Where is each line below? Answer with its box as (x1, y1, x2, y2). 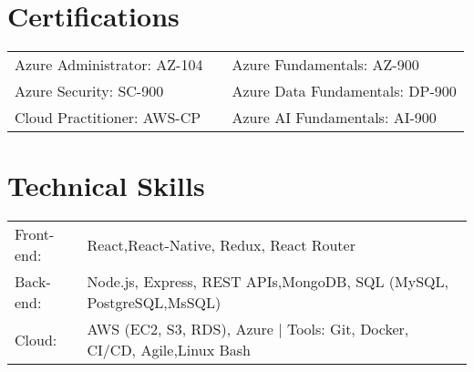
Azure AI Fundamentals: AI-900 (232, 107, 437, 129)
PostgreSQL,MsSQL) (87, 292, 222, 314)
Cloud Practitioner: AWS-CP (15, 107, 201, 129)
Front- (15, 223, 55, 245)
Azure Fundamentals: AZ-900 (232, 54, 419, 76)
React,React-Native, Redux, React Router (87, 233, 355, 255)
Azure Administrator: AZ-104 (15, 54, 203, 76)
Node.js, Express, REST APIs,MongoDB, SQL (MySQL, (87, 271, 448, 293)
